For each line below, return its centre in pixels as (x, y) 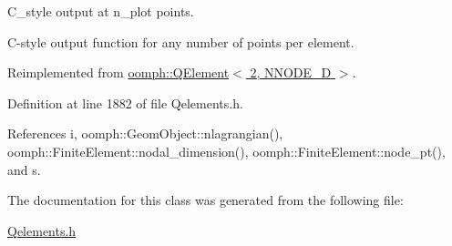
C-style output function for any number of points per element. (181, 41)
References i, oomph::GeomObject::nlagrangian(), (145, 133)
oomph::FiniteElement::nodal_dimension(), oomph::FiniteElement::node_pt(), (226, 151)
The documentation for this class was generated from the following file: (205, 200)
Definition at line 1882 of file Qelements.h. (125, 102)
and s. (24, 169)
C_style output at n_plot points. (101, 11)
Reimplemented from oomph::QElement (118, 72)
